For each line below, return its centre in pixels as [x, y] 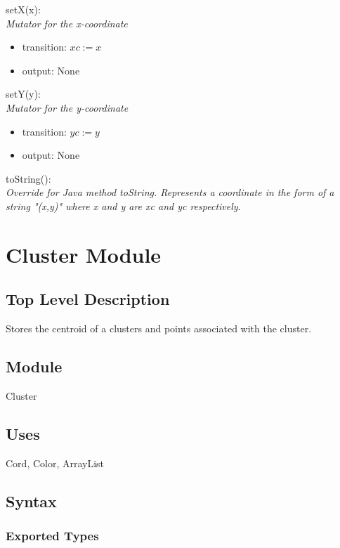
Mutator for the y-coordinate [67, 107]
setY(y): [23, 94]
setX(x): [23, 9]
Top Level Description [88, 299]
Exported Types [52, 535]
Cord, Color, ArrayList [55, 463]
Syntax [31, 501]
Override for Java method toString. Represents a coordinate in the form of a [170, 192]
